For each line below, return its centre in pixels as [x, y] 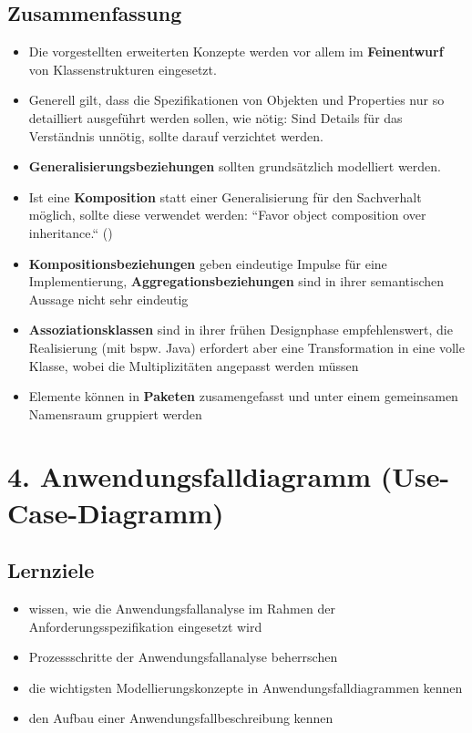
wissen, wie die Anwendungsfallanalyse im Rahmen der [182, 609]
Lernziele [51, 570]
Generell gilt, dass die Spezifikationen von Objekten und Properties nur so [236, 100]
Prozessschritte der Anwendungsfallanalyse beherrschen [183, 657]
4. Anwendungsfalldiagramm [190, 476]
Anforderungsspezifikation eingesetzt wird [145, 626]
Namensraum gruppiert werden [115, 413]
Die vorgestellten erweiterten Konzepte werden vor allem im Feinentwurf [236, 52]
